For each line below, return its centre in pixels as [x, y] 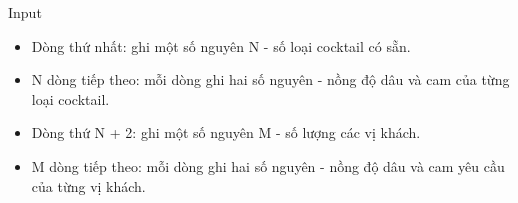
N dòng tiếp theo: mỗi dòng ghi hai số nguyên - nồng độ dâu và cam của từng [270, 79]
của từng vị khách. [88, 185]
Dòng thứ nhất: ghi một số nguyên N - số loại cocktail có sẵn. [221, 45]
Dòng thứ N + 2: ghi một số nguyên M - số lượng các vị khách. [226, 132]
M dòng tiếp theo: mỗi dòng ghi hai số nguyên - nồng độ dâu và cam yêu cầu [268, 165]
